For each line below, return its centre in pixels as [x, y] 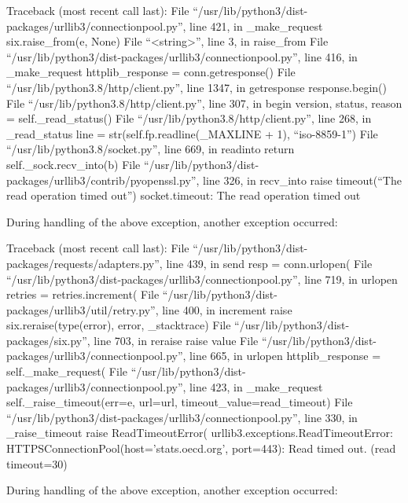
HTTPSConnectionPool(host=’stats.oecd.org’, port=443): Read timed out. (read [201, 448]
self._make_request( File [67, 371]
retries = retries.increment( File [83, 294]
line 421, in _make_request [256, 26]
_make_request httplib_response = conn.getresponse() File [151, 72]
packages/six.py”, [48, 340]
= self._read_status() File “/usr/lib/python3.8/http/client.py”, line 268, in [189, 118]
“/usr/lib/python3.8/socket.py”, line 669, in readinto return [151, 149]
